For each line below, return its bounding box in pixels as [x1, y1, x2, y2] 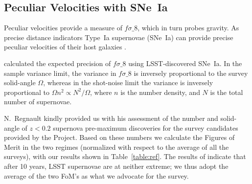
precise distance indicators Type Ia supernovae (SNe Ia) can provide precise [4, 32, 233, 42]
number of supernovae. [4, 96, 72, 107]
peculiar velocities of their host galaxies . [4, 42, 126, 52]
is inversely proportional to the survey [134, 68, 248, 78]
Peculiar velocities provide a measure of [4, 23, 122, 33]
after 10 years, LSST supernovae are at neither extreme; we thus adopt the [4, 161, 229, 171]
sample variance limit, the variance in [4, 68, 116, 78]
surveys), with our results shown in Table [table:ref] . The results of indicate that [4, 151, 246, 161]
